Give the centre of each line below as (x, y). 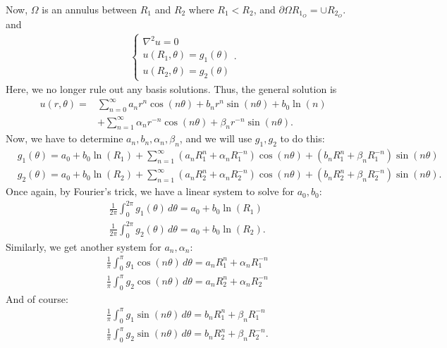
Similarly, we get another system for (84, 246)
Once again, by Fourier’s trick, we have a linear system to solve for (150, 191)
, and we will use (216, 138)
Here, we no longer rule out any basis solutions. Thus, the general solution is (171, 89)
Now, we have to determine (65, 138)
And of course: (37, 298)
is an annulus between (89, 9)
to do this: (302, 138)
